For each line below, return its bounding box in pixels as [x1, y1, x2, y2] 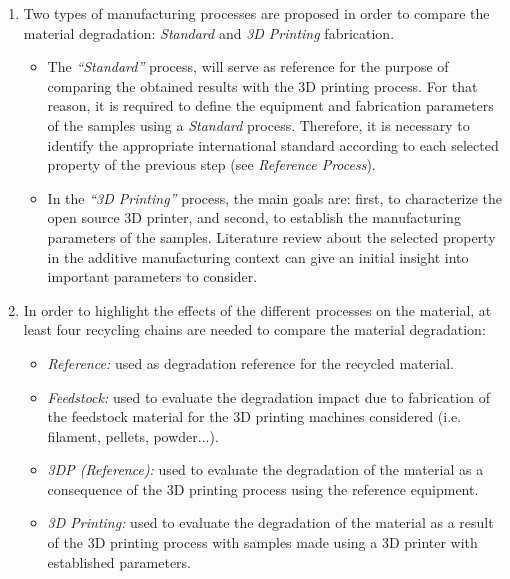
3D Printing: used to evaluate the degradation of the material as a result [47, 512, 494, 533]
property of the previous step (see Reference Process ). [47, 154, 376, 175]
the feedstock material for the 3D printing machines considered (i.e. [47, 406, 462, 427]
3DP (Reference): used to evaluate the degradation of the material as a [47, 459, 484, 480]
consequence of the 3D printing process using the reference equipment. [47, 478, 479, 499]
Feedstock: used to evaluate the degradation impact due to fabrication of [47, 386, 490, 407]
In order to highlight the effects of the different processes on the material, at [23, 299, 492, 320]
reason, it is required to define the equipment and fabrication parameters [47, 95, 494, 116]
